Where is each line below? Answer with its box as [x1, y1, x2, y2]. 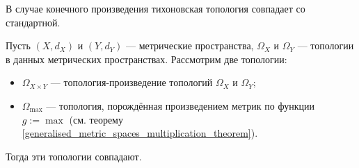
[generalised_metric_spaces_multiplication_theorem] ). [22, 126, 258, 140]
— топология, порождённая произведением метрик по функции [46, 98, 314, 112]
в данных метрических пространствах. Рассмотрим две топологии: [6, 51, 287, 66]
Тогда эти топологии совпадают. [6, 149, 142, 163]
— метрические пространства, [126, 38, 254, 53]
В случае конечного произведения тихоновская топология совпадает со [6, 1, 305, 15]
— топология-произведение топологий [50, 75, 213, 90]
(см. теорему [69, 112, 123, 126]
